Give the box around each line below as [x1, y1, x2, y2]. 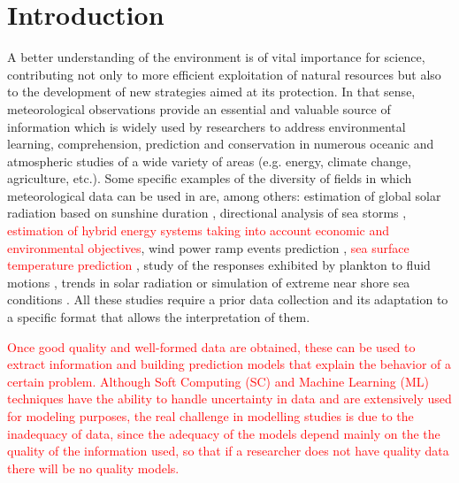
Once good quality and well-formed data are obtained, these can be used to [7, 337, 416, 356]
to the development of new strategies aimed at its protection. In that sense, [7, 82, 416, 101]
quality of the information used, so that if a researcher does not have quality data [7, 441, 449, 460]
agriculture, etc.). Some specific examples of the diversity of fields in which [7, 169, 412, 188]
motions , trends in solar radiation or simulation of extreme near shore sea [7, 272, 410, 291]
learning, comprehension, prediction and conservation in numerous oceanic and [7, 134, 434, 153]
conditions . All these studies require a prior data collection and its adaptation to [7, 290, 448, 309]
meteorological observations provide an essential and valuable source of [7, 99, 391, 118]
